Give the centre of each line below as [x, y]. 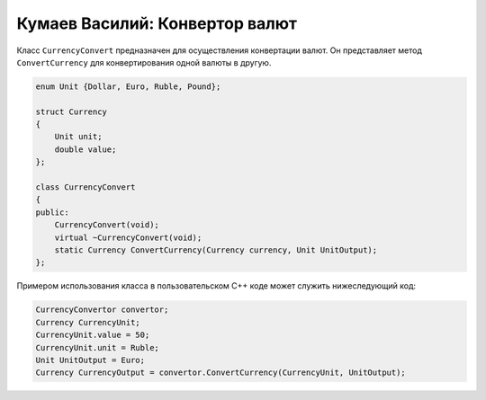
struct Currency [72, 111]
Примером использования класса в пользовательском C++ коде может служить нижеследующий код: [216, 286]
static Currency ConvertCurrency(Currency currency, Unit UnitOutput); [216, 250]
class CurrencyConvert [85, 187]
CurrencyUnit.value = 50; [93, 335]
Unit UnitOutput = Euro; [90, 360]
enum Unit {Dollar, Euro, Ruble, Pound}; [128, 86]
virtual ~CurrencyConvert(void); [128, 237]
